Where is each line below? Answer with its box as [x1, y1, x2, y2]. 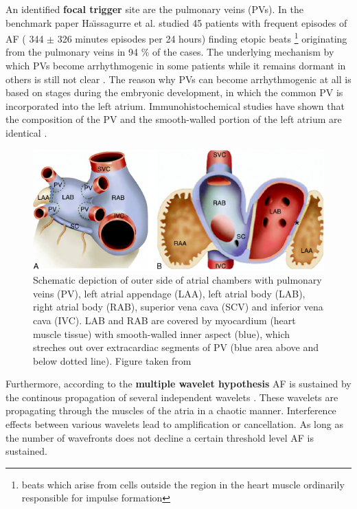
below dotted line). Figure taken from [33, 353, 192, 367]
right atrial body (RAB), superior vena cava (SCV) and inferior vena [33, 299, 323, 314]
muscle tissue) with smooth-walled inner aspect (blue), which [33, 326, 290, 341]
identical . [5, 126, 47, 139]
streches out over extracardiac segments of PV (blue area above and [33, 340, 319, 354]
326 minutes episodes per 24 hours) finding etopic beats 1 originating [57, 30, 347, 45]
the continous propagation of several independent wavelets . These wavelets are [5, 389, 338, 404]
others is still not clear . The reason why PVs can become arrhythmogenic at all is [5, 71, 352, 86]
